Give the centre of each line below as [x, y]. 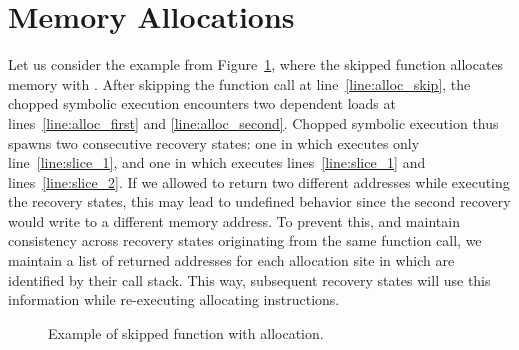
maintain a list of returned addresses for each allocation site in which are [231, 260]
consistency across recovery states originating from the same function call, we [245, 240]
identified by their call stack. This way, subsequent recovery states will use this [249, 279]
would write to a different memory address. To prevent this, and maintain [234, 220]
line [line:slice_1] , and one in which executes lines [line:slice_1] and [217, 162]
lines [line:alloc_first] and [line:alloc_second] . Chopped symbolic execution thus [253, 122]
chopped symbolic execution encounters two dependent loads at [202, 103]
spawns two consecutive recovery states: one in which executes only [214, 142]
